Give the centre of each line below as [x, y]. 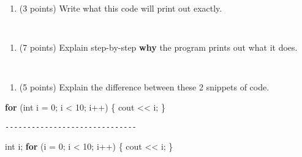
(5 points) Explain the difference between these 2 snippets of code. [144, 86]
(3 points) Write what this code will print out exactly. [121, 8]
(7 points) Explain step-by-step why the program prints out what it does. [158, 47]
